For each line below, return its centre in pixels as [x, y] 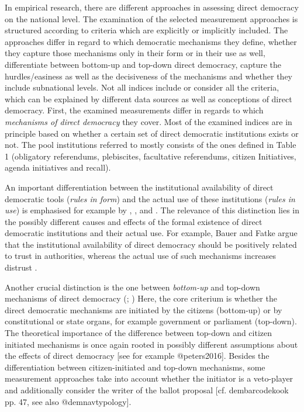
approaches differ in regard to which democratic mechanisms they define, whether [151, 41]
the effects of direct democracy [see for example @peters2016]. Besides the [137, 356]
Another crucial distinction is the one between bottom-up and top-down [132, 287]
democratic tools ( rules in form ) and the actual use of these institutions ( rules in [150, 198]
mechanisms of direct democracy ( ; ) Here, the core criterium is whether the [141, 298]
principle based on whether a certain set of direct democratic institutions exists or [152, 133]
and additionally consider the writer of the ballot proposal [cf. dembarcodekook [147, 390]
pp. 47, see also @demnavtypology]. [68, 401]
